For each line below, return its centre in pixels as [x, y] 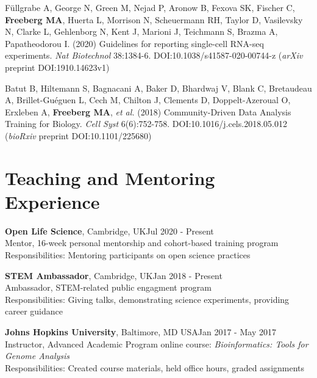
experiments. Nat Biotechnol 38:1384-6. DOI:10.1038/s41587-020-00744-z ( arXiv [154, 55]
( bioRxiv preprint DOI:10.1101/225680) [78, 135]
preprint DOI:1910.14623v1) [57, 67]
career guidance [34, 311]
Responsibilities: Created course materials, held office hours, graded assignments [155, 367]
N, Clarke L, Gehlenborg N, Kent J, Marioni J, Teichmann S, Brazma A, [141, 31]
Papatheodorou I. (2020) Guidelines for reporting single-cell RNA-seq [134, 43]
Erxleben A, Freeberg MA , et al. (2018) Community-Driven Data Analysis [148, 111]
